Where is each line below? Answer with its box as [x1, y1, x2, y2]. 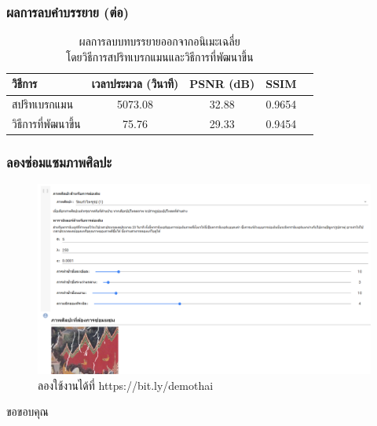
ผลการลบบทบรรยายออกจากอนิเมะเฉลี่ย [79, 33, 240, 50]
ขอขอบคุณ [6, 403, 49, 420]
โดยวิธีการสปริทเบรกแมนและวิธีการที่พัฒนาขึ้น [65, 48, 254, 64]
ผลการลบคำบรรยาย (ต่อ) [6, 2, 130, 21]
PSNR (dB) [189, 75, 255, 92]
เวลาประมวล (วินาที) [91, 75, 179, 92]
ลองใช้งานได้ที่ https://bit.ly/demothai [38, 376, 214, 393]
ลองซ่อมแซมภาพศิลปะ [6, 152, 112, 172]
